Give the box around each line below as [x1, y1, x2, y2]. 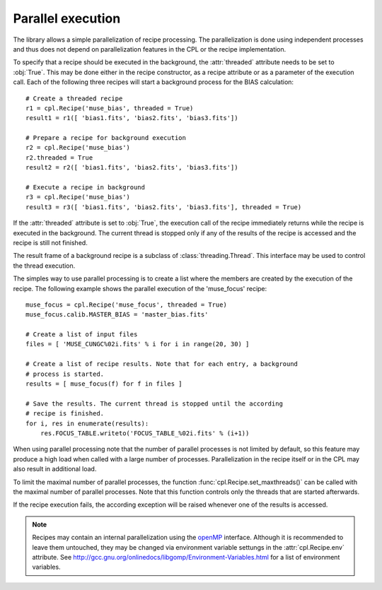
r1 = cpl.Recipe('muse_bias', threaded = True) [25, 104, 194, 112]
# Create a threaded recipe [25, 94, 123, 102]
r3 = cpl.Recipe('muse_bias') [25, 193, 131, 201]
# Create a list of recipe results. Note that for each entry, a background [25, 360, 299, 368]
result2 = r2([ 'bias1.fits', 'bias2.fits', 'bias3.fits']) [25, 163, 238, 172]
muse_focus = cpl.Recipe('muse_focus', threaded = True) [25, 300, 228, 309]
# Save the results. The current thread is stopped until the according [25, 399, 283, 408]
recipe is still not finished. [13, 238, 88, 247]
